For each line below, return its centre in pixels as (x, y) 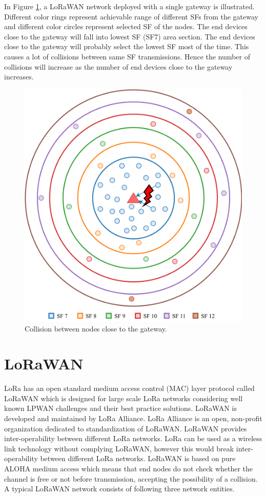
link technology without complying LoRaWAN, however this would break (119, 448)
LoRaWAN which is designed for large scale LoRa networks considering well (124, 398)
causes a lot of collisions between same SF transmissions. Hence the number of (127, 56)
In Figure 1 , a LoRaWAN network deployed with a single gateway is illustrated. (129, 6)
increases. (19, 77)
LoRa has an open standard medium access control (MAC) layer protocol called (129, 388)
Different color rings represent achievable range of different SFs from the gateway (131, 16)
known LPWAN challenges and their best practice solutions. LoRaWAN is (120, 408)
